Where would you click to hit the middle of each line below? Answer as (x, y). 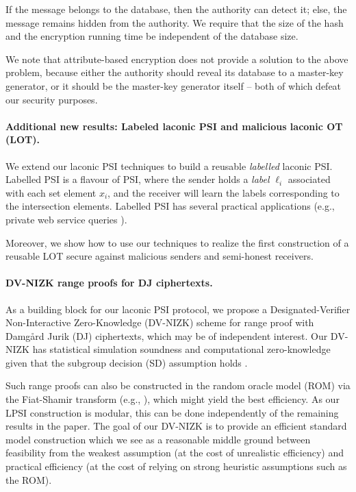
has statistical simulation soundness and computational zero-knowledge (181, 349)
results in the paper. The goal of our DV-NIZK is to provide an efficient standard (176, 426)
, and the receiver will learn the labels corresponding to (224, 192)
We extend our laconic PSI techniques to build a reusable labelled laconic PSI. (169, 165)
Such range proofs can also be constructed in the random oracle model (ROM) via (178, 385)
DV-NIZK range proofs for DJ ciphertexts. (109, 283)
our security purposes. (52, 99)
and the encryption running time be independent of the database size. (152, 36)
